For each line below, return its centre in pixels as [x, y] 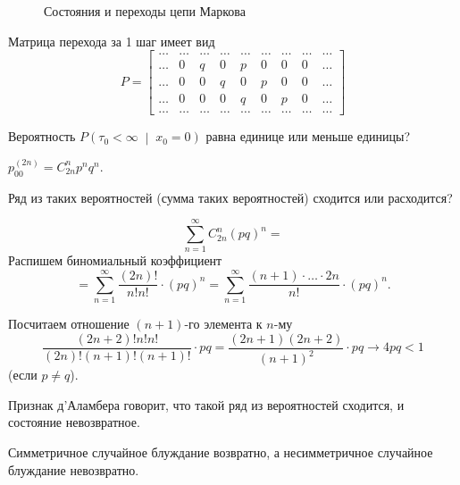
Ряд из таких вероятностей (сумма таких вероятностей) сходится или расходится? [230, 197]
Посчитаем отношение [69, 324]
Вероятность [42, 136]
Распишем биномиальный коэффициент [115, 260]
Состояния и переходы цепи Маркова [145, 11]
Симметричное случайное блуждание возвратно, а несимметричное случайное [221, 452]
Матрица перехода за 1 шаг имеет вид [112, 41]
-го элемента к [223, 324]
